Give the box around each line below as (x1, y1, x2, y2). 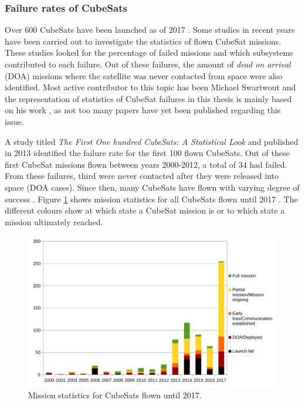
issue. (5, 115, 24, 127)
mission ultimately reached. (5, 215, 103, 228)
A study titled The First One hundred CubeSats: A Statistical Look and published (5, 135, 299, 147)
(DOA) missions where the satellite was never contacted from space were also (5, 69, 283, 82)
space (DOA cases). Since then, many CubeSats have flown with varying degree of (5, 181, 300, 193)
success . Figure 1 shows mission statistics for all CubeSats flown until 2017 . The (5, 192, 298, 205)
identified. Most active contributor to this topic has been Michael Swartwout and (5, 81, 296, 93)
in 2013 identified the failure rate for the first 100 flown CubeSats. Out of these (5, 147, 290, 159)
